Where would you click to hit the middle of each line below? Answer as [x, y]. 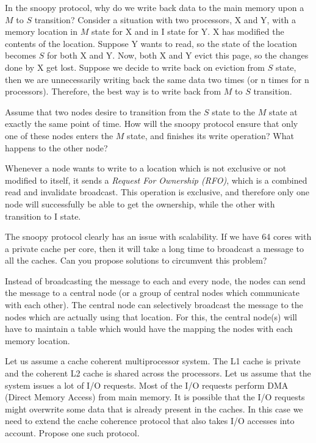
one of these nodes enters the [59, 135]
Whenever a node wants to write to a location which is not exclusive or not [146, 168]
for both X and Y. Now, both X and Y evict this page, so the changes [178, 55]
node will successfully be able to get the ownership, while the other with [140, 203]
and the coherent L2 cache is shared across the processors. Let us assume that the [158, 373]
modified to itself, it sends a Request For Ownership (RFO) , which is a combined [156, 180]
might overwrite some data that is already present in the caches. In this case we [154, 409]
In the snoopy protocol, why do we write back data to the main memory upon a [155, 7]
